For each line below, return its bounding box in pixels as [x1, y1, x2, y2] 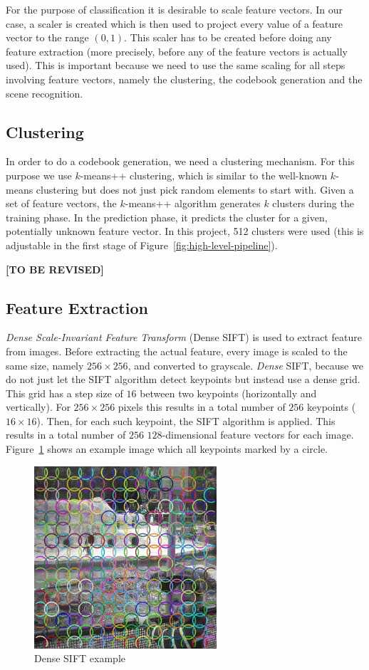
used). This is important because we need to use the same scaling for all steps [6, 58, 345, 73]
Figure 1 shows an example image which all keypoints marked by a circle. [6, 441, 328, 456]
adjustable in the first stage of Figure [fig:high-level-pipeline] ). [6, 237, 278, 252]
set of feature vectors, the [6, 196, 117, 211]
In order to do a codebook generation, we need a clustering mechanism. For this [6, 154, 355, 169]
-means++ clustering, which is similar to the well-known [80, 167, 328, 182]
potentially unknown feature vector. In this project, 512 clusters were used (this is [6, 224, 364, 239]
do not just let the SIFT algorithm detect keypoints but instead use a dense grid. [6, 372, 360, 387]
